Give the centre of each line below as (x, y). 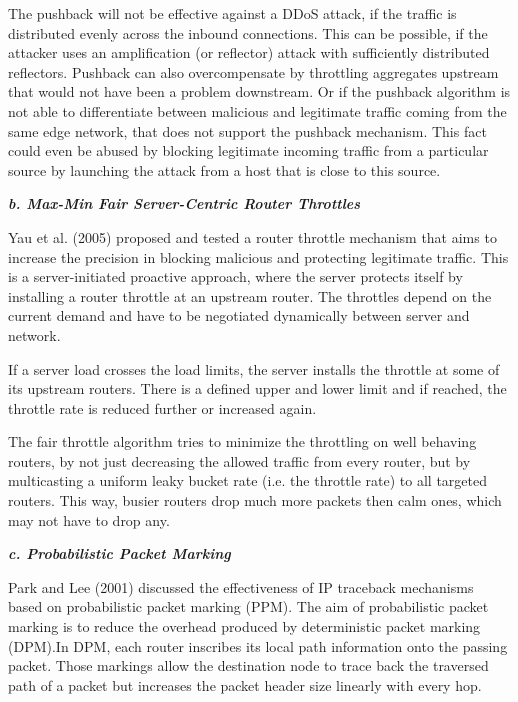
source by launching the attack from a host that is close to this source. (224, 169)
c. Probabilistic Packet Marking (119, 553)
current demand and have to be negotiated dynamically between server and (239, 315)
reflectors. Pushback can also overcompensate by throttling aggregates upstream (253, 71)
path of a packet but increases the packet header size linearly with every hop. (245, 684)
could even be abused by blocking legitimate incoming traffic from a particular (248, 150)
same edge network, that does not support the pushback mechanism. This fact (247, 130)
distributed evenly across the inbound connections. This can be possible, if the (248, 32)
